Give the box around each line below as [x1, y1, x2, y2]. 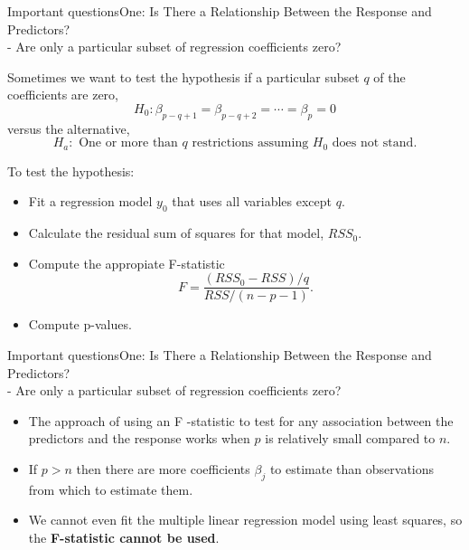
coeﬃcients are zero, [7, 85, 119, 104]
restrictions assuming [192, 137, 309, 150]
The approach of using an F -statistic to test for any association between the [28, 411, 454, 430]
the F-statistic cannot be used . [28, 528, 220, 546]
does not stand [332, 137, 414, 150]
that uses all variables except [172, 192, 333, 211]
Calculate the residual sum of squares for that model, [28, 223, 324, 242]
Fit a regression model [28, 192, 153, 211]
